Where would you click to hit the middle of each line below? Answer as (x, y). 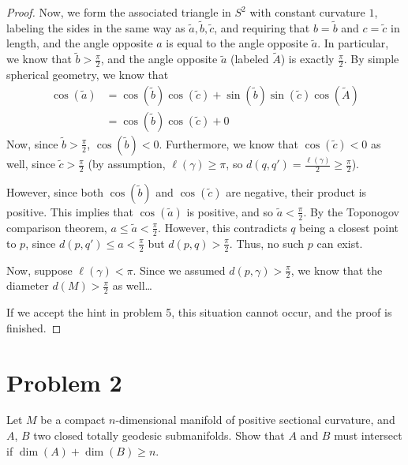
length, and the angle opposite (80, 43)
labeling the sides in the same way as (96, 27)
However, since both (55, 191)
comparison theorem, (57, 227)
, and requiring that (262, 27)
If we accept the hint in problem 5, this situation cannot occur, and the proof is (199, 312)
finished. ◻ (34, 327)
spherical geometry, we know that (88, 75)
